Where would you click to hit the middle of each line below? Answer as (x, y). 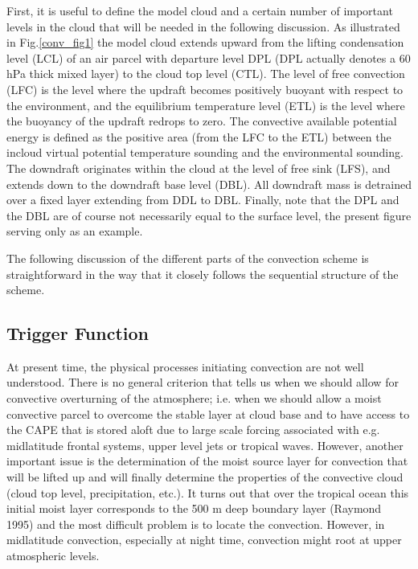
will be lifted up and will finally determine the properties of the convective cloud (205, 477)
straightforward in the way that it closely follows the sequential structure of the (203, 274)
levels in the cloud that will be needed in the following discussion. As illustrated (203, 26)
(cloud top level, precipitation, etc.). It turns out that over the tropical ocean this (208, 492)
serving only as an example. (75, 231)
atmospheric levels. (53, 556)
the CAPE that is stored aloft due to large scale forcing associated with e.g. (193, 430)
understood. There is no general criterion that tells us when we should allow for (203, 382)
